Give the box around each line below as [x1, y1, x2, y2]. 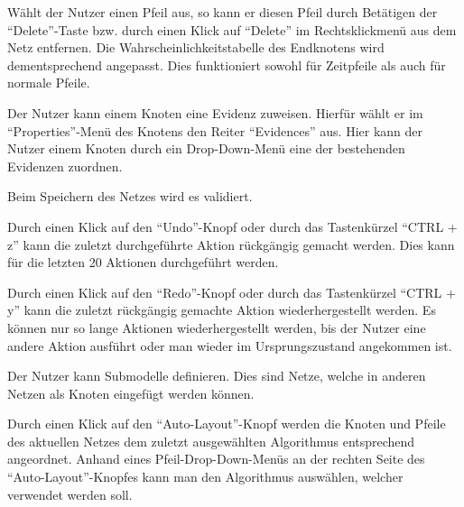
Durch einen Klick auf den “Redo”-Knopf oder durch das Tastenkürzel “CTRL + [7, 282, 456, 301]
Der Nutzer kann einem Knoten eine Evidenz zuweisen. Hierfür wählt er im [7, 103, 423, 122]
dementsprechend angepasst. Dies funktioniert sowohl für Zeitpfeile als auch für [7, 55, 446, 74]
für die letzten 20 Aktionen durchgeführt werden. [7, 253, 279, 272]
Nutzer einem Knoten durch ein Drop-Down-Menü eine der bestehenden [7, 139, 405, 158]
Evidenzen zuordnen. [7, 156, 123, 175]
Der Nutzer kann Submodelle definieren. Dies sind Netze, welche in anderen [7, 366, 426, 385]
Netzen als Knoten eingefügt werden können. [7, 383, 255, 402]
